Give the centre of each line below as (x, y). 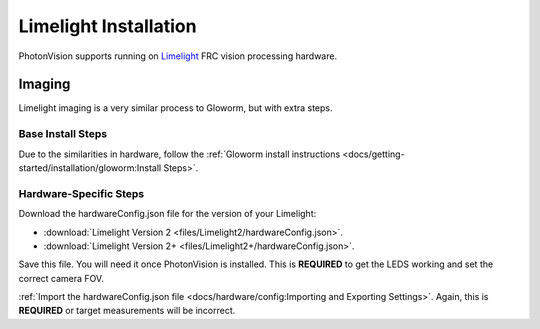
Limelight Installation (107, 26)
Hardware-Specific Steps (81, 193)
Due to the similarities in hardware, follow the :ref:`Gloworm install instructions (179, 154)
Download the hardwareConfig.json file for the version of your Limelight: (167, 214)
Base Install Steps (63, 134)
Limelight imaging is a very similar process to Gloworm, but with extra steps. (176, 108)
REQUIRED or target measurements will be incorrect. (127, 311)
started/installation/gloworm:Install (90, 167)
